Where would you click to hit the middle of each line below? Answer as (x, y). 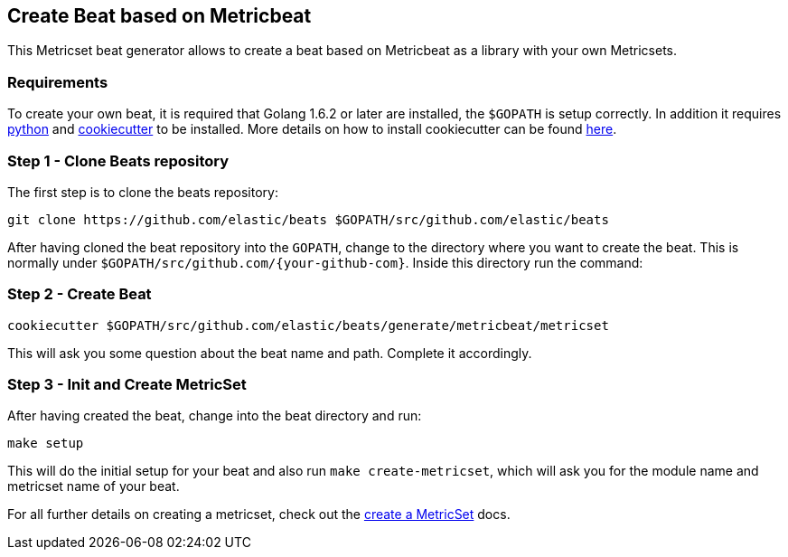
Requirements (58, 82)
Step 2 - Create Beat (80, 294)
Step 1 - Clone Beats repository (118, 160)
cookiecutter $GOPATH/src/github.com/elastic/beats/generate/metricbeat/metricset (308, 325)
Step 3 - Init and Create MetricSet (127, 385)
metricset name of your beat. (94, 486)
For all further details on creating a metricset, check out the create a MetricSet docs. (259, 515)
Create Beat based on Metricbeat (159, 16)
